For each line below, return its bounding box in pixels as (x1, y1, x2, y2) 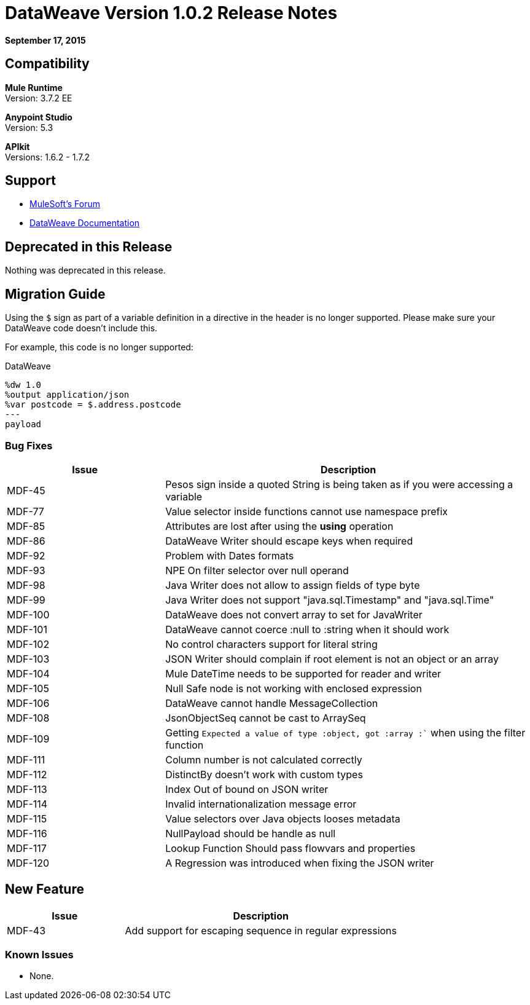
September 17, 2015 (5, 34, 86, 45)
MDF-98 (7, 578, 45, 591)
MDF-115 (7, 812, 47, 825)
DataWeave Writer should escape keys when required (165, 534, 413, 547)
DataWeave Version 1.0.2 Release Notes (5, 2, 338, 23)
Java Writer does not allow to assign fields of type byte (165, 578, 420, 591)
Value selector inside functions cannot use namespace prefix (165, 505, 448, 518)
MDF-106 (7, 696, 50, 709)
